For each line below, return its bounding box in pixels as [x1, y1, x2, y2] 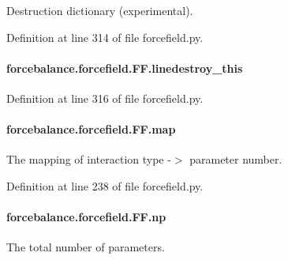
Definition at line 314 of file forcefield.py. [6, 28, 204, 45]
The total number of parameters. [6, 239, 165, 255]
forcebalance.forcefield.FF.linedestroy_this [6, 59, 243, 76]
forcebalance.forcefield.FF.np [6, 209, 166, 225]
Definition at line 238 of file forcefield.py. [6, 177, 204, 194]
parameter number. [189, 151, 282, 168]
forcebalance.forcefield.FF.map [6, 121, 176, 138]
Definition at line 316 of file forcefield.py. [6, 89, 204, 106]
